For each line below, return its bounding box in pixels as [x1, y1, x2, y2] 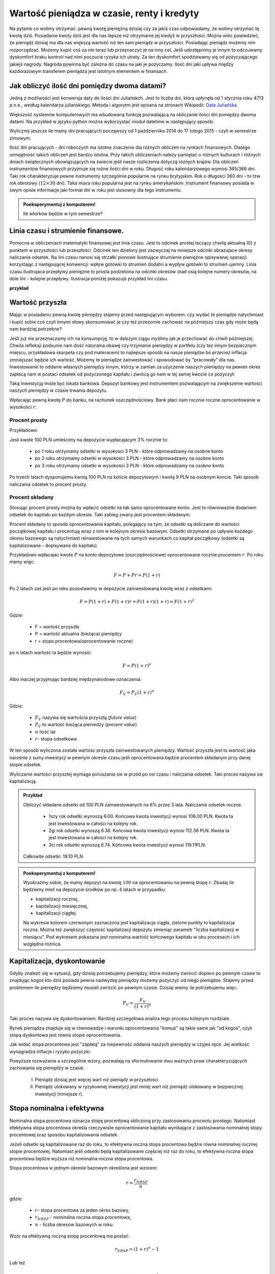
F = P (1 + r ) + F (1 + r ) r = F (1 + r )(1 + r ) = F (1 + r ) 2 [79, 598, 195, 605]
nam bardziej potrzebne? [9, 326, 62, 332]
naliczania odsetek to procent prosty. [9, 481, 88, 487]
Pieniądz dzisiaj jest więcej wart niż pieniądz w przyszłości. [35, 1076, 160, 1082]
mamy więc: [9, 559, 35, 565]
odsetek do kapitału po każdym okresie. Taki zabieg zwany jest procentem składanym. [9, 512, 191, 518]
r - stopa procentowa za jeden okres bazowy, [35, 1207, 130, 1213]
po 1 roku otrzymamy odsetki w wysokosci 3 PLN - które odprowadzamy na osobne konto [35, 448, 224, 455]
